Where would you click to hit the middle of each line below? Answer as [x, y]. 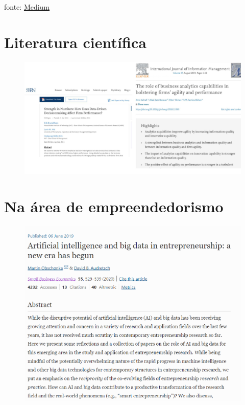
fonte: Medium [27, 7]
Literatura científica [75, 42]
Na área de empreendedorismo [114, 206]
